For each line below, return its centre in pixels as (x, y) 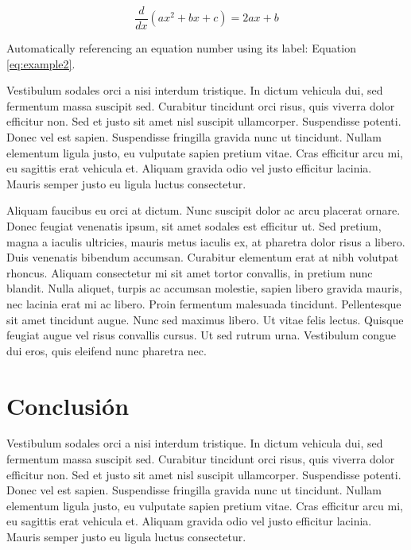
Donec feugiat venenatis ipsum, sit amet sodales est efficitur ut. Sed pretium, (194, 226)
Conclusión (68, 405)
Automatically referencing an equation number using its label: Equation (181, 48)
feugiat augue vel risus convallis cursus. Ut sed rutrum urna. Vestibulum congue (201, 335)
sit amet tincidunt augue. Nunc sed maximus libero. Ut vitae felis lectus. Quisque (205, 319)
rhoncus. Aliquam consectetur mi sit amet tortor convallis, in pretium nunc (190, 272)
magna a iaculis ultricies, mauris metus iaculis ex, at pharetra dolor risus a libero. (206, 241)
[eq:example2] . (41, 63)
